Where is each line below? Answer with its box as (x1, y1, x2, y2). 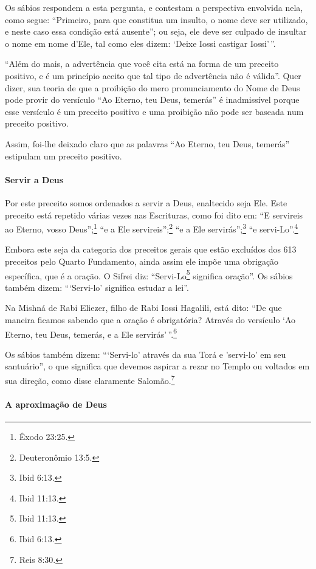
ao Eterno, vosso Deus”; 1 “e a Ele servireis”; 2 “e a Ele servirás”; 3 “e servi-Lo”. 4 (5, 221, 298, 235)
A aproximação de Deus (5, 397, 107, 410)
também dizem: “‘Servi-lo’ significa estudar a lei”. (5, 281, 189, 293)
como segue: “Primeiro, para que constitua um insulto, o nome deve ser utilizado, (5, 13, 308, 26)
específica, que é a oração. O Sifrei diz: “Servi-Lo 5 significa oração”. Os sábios (5, 267, 293, 282)
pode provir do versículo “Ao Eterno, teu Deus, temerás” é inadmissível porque (5, 93, 300, 106)
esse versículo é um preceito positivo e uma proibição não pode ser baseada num (5, 105, 304, 117)
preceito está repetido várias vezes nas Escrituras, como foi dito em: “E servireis (5, 208, 303, 221)
